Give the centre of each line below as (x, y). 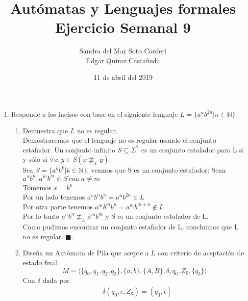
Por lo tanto (41, 216)
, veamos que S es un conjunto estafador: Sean (156, 170)
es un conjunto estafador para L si (193, 149)
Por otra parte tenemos (58, 206)
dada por (56, 280)
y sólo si (35, 159)
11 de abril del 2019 (123, 77)
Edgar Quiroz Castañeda (123, 60)
